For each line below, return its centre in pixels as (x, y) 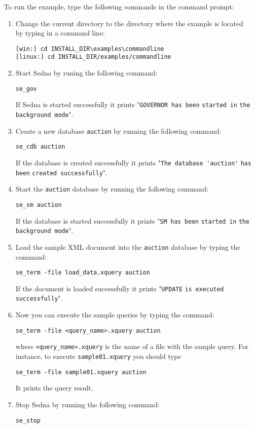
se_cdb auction (40, 147)
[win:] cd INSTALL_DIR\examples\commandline (90, 49)
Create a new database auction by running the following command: (118, 131)
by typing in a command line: (60, 33)
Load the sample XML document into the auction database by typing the (128, 247)
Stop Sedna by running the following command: (88, 404)
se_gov (26, 89)
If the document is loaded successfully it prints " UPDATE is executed (120, 288)
